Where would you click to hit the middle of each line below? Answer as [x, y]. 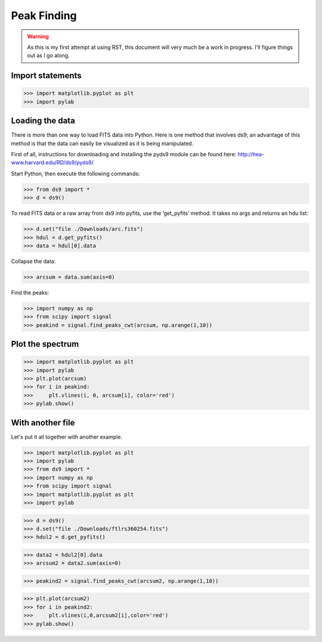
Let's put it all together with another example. [67, 437]
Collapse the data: [33, 261]
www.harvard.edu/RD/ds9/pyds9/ [52, 163]
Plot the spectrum [45, 344]
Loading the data [43, 121]
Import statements [46, 75]
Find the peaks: [30, 292]
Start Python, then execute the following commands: [75, 174]
